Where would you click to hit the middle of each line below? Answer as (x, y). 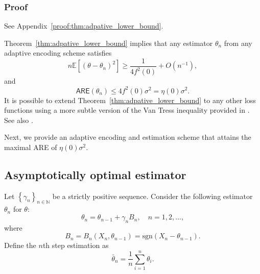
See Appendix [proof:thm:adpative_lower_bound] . (84, 26)
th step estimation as (76, 245)
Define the (20, 245)
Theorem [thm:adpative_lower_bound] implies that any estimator (109, 43)
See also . (19, 120)
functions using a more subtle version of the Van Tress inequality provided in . (127, 110)
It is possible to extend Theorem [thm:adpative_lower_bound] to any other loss (130, 100)
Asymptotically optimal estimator (95, 174)
